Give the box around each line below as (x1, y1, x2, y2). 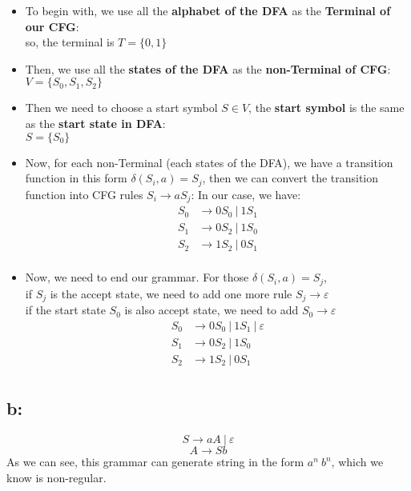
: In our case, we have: (191, 186, 301, 202)
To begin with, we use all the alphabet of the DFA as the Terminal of (25, 2, 391, 18)
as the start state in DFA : (25, 114, 166, 131)
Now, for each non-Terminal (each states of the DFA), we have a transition (25, 154, 393, 170)
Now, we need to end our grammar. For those (25, 269, 249, 285)
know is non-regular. (6, 469, 107, 485)
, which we (331, 453, 384, 470)
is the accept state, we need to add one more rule (50, 285, 292, 301)
